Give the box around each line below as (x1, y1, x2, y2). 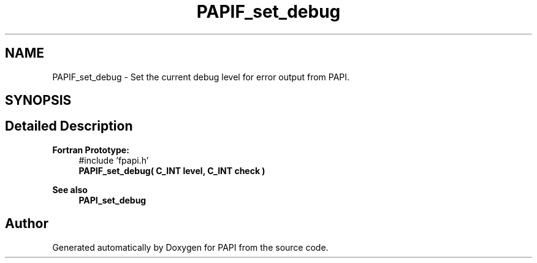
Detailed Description (5, 118, 133, 134)
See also (52, 184, 88, 195)
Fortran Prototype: (52, 144, 129, 155)
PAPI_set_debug (78, 194, 147, 205)
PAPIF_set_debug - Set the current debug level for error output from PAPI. (52, 71, 350, 82)
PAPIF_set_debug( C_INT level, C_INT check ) (78, 165, 265, 176)
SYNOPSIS (5, 93, 72, 109)
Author (5, 216, 48, 232)
